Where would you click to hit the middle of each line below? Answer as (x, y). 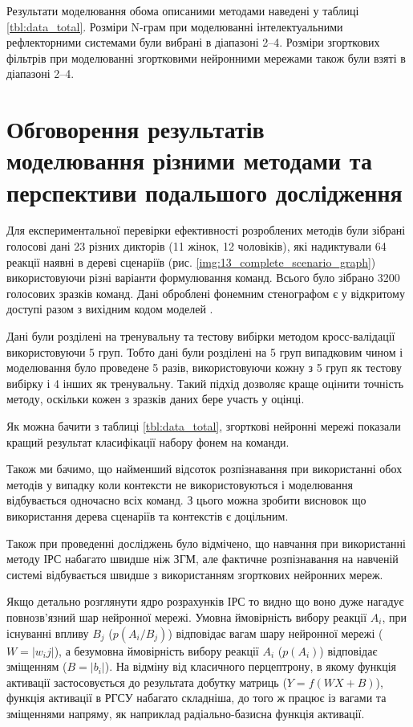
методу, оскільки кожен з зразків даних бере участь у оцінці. (156, 399)
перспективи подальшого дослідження (204, 192)
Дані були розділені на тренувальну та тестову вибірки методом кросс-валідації (201, 336)
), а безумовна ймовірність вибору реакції (156, 650)
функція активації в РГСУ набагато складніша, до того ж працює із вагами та (196, 698)
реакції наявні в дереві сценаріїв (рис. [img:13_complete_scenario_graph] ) (191, 261)
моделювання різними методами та (189, 160)
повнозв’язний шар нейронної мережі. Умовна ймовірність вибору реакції (187, 617)
